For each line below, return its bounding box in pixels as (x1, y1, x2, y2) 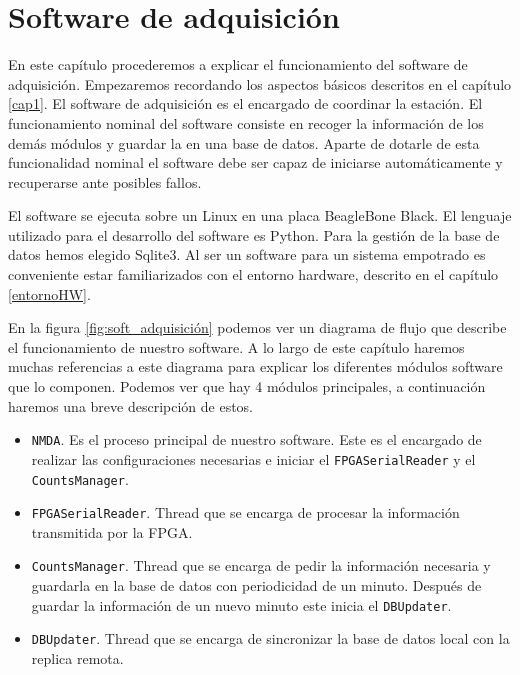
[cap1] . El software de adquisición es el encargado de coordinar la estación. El (8, 93, 483, 114)
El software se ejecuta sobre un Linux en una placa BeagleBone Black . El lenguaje (8, 205, 512, 226)
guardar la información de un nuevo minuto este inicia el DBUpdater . (31, 594, 452, 615)
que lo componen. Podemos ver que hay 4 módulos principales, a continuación (8, 376, 486, 397)
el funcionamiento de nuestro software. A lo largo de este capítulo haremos (8, 336, 465, 357)
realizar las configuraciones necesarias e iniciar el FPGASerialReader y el (31, 448, 476, 469)
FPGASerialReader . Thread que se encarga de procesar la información (31, 502, 460, 523)
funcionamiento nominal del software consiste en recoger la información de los (8, 112, 484, 133)
